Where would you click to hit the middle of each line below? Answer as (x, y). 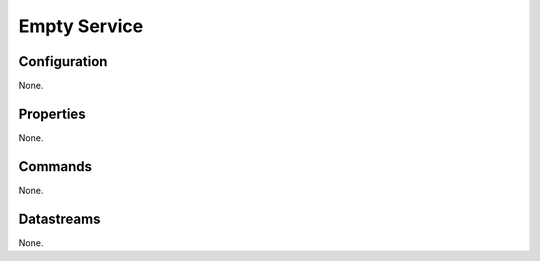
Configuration (63, 61)
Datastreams (59, 218)
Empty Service (81, 26)
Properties (52, 113)
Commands (55, 166)
